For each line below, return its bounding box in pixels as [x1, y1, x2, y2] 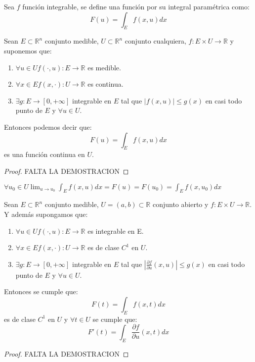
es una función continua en [4, 149, 85, 159]
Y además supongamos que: [4, 208, 88, 219]
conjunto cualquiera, [125, 36, 186, 46]
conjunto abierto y [152, 199, 209, 209]
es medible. [87, 62, 121, 72]
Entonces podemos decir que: [4, 121, 92, 132]
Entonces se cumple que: [4, 286, 78, 297]
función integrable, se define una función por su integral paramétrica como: [22, 1, 250, 11]
